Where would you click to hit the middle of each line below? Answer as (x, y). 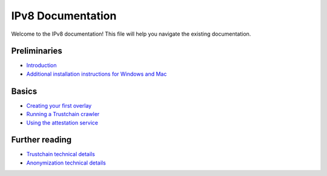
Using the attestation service (62, 122)
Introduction (41, 65)
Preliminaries (37, 51)
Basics (24, 91)
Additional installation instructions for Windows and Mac (97, 74)
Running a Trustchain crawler (63, 114)
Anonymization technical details (66, 163)
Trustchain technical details (61, 154)
